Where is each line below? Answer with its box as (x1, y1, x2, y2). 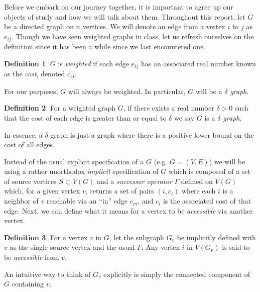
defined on (181, 175, 213, 186)
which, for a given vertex (4, 185, 80, 196)
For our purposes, (4, 85, 58, 96)
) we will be (209, 156, 245, 166)
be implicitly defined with (177, 232, 256, 242)
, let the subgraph (109, 232, 164, 242)
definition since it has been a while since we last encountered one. (4, 41, 206, 52)
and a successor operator (97, 175, 172, 186)
